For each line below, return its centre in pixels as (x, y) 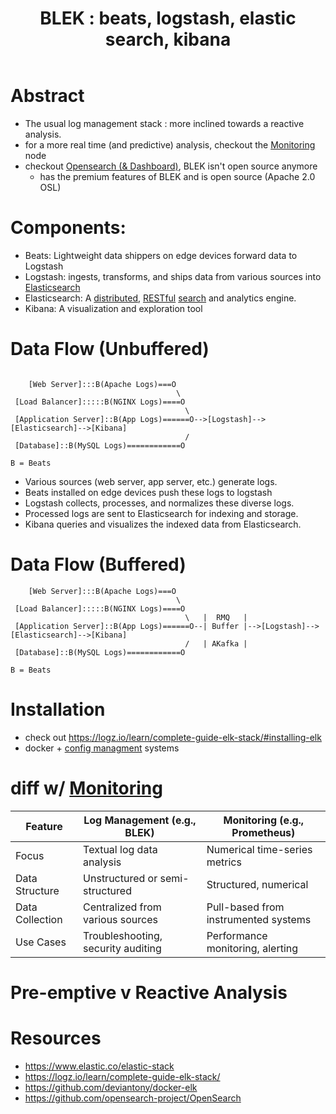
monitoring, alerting (252, 948)
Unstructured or (120, 878)
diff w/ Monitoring (86, 788)
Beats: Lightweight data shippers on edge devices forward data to (161, 255)
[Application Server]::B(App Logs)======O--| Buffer (127, 626)
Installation (58, 709)
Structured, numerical (257, 884)
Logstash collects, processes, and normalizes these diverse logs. (159, 503)
